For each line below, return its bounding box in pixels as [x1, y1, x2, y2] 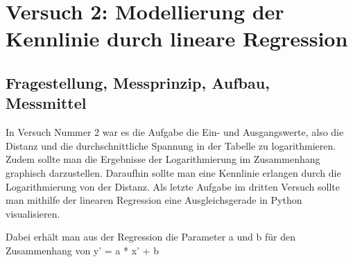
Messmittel [6, 92, 87, 114]
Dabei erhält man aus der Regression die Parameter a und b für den [6, 229, 295, 244]
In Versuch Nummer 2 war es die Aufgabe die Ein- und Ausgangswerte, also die [6, 125, 344, 139]
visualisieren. [6, 206, 60, 220]
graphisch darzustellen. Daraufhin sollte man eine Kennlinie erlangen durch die [6, 165, 341, 180]
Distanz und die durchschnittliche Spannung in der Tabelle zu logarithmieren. [6, 138, 336, 152]
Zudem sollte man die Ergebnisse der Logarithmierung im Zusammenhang [6, 152, 320, 166]
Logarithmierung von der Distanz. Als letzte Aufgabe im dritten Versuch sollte [6, 179, 340, 193]
